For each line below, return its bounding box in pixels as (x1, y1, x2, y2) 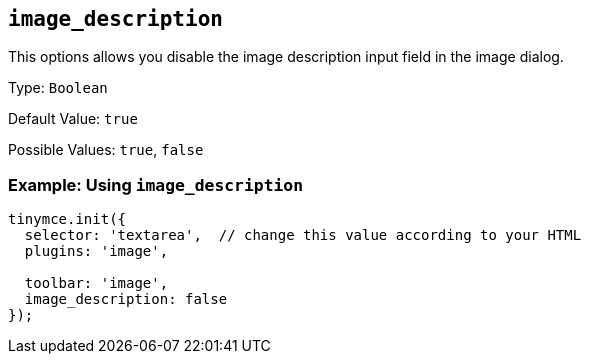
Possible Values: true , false (8, 141, 204, 159)
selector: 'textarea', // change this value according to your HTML (24, 227, 582, 244)
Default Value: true (8, 110, 138, 128)
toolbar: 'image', (24, 275, 169, 292)
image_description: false (24, 291, 228, 308)
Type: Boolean (8, 79, 108, 97)
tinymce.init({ (8, 211, 127, 228)
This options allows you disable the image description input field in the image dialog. (8, 48, 564, 66)
